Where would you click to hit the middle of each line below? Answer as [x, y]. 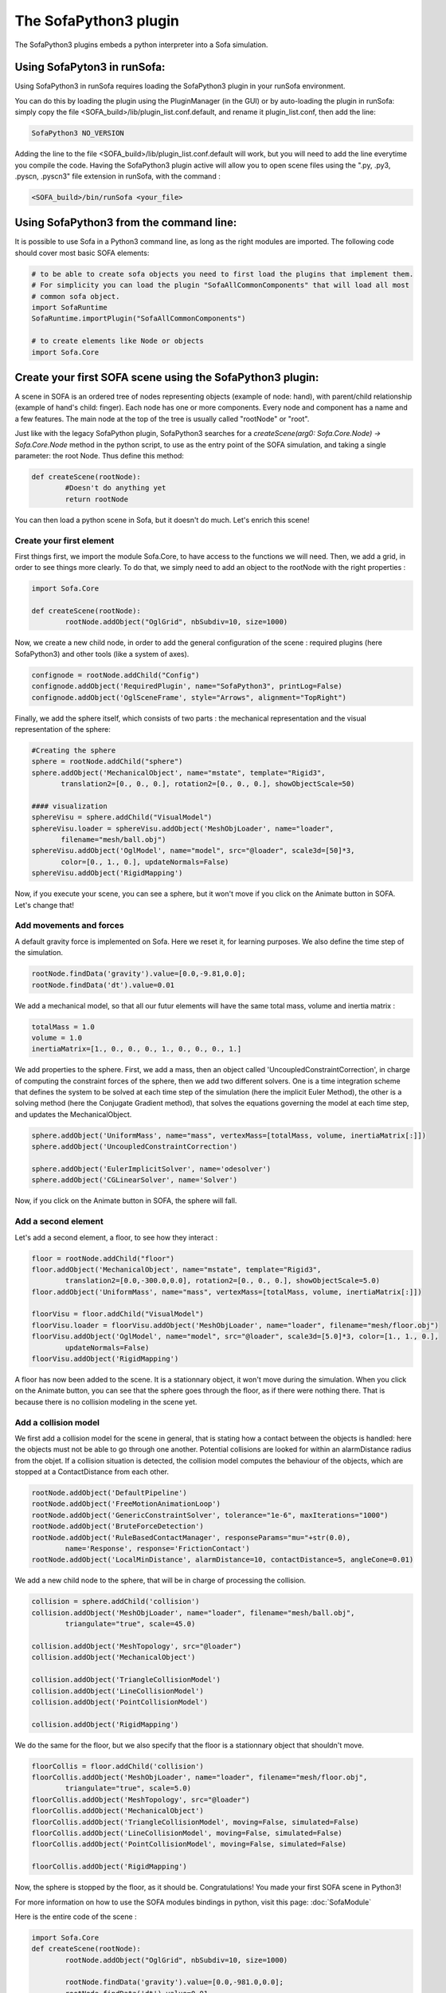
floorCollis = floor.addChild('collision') [118, 1766]
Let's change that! [45, 905]
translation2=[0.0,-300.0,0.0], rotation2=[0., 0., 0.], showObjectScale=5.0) [223, 1281]
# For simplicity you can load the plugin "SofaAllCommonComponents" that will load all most [221, 285]
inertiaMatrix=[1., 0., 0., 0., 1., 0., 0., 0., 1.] [137, 1049]
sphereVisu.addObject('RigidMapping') [107, 873]
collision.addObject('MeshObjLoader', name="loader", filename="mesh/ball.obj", [193, 1613]
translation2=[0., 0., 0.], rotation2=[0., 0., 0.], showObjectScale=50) [208, 784]
